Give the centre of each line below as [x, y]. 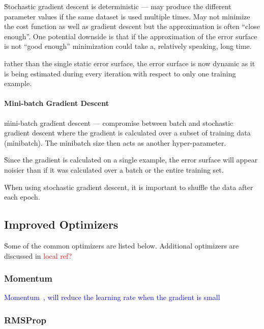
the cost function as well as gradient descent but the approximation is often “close [132, 26]
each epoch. [22, 197]
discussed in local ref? [38, 255]
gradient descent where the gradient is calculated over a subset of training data [127, 133]
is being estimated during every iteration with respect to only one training [120, 73]
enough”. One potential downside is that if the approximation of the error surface [131, 36]
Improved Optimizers [61, 224]
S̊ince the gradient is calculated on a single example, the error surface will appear [131, 160]
